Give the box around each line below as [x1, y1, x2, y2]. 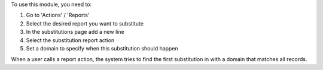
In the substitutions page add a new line [26, 28, 125, 36]
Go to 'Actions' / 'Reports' [26, 12, 90, 19]
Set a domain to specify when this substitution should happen [26, 44, 179, 52]
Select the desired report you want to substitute [26, 20, 144, 27]
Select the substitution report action [26, 36, 115, 44]
